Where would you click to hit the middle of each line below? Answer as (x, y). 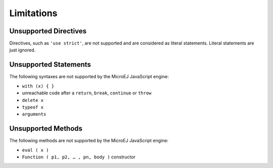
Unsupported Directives (48, 31)
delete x (33, 100)
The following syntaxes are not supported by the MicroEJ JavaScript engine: (89, 77)
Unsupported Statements (50, 65)
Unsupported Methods (46, 129)
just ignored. (22, 50)
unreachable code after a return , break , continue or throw (87, 93)
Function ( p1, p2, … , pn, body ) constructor (79, 157)
